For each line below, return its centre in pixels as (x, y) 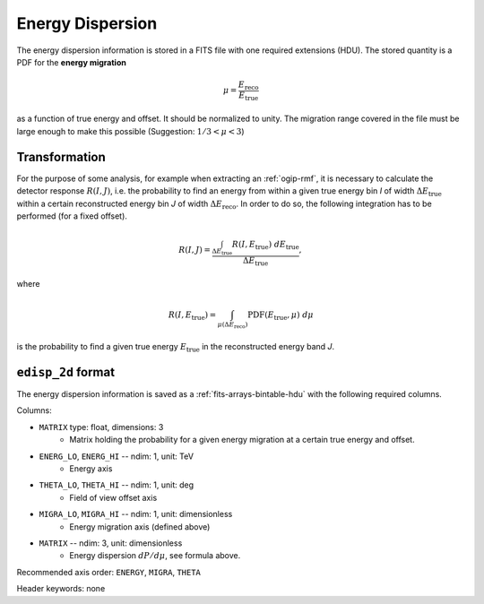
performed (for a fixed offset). (72, 216)
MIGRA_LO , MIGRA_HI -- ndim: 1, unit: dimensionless (136, 514)
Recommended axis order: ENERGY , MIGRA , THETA (109, 572)
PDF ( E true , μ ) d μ (281, 316)
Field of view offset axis (113, 497)
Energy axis (91, 469)
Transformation (61, 157)
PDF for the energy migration (72, 62)
